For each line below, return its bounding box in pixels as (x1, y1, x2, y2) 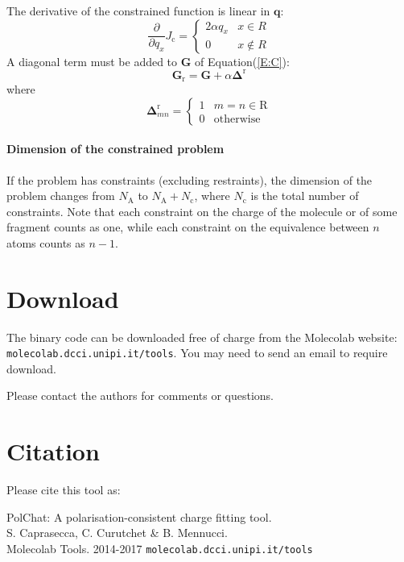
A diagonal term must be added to (6, 52, 178, 69)
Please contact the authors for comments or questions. (6, 387, 274, 404)
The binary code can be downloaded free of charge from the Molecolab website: (6, 328, 398, 345)
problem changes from (6, 187, 115, 204)
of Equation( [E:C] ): (195, 52, 290, 69)
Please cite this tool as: (6, 481, 121, 498)
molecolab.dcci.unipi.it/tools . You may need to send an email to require (6, 344, 388, 361)
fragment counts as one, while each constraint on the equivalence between (6, 219, 369, 235)
